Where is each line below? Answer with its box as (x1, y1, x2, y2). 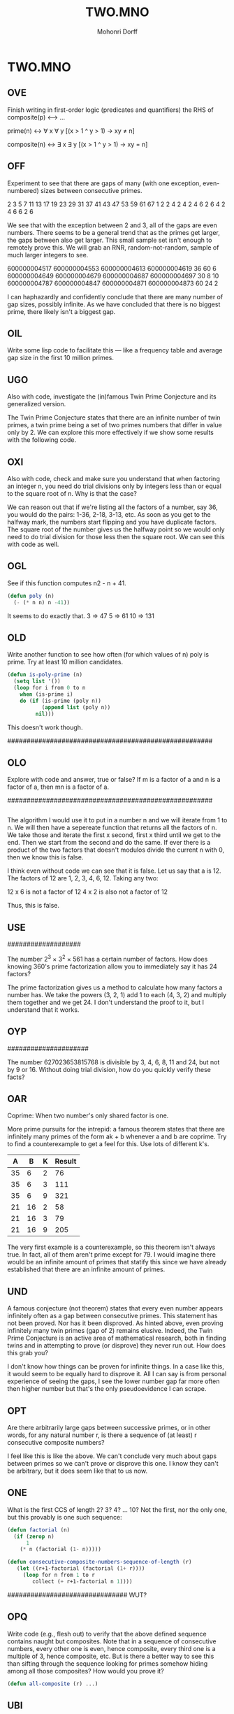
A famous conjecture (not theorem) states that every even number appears (7, 1304, 224, 1313)
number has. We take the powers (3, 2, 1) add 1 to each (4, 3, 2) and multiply (7, 990, 227, 999)
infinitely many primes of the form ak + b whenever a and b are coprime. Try (7, 1132, 227, 1141)
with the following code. (7, 436, 77, 444)
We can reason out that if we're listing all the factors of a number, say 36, (7, 503, 218, 511)
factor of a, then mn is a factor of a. (7, 783, 110, 791)
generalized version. (7, 400, 66, 408)
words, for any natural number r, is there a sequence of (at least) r (7, 1431, 197, 1439)
